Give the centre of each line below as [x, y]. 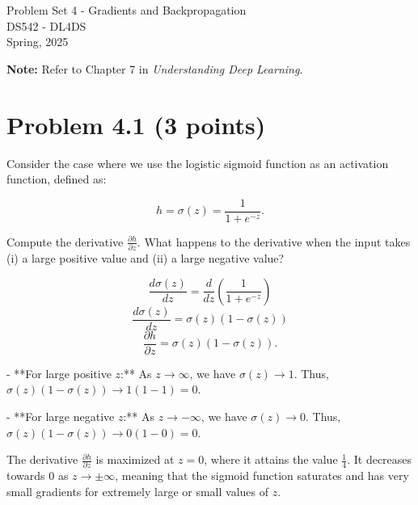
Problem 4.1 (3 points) [136, 124]
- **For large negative [61, 416]
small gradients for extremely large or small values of [138, 492]
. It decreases [380, 459]
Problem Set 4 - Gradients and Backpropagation [127, 10]
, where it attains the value [271, 459]
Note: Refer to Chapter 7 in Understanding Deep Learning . [155, 68]
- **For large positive [59, 373]
